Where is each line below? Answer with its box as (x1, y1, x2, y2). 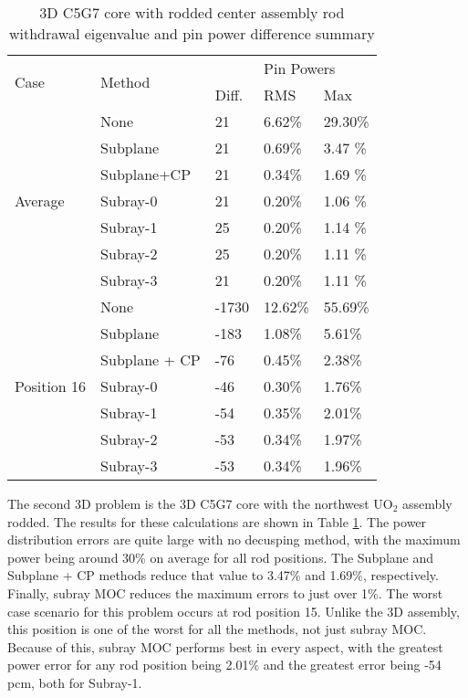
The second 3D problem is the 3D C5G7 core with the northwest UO (7, 494, 393, 513)
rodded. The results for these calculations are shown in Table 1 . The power (7, 512, 427, 531)
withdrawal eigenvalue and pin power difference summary (8, 23, 375, 44)
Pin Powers (264, 58, 336, 79)
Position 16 (15, 375, 87, 397)
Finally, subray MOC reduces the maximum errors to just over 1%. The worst (7, 583, 443, 602)
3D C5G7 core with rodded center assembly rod (39, 2, 345, 23)
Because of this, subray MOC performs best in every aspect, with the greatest (7, 637, 443, 656)
